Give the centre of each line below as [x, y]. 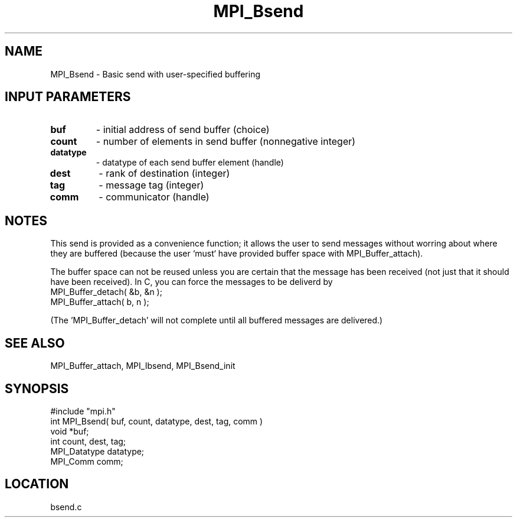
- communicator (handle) [154, 197]
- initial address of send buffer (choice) [183, 130]
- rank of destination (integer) [164, 174]
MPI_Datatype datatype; [97, 451]
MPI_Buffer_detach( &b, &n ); [106, 292]
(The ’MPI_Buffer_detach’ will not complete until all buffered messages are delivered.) [217, 320]
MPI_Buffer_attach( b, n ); [100, 302]
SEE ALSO [35, 343]
